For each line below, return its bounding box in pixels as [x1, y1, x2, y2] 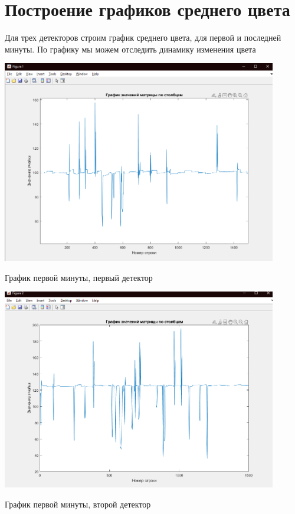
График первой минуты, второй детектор [5, 497, 151, 510]
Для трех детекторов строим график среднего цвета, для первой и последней [5, 31, 281, 44]
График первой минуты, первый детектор [5, 271, 153, 283]
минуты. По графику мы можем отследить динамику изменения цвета [5, 42, 256, 55]
